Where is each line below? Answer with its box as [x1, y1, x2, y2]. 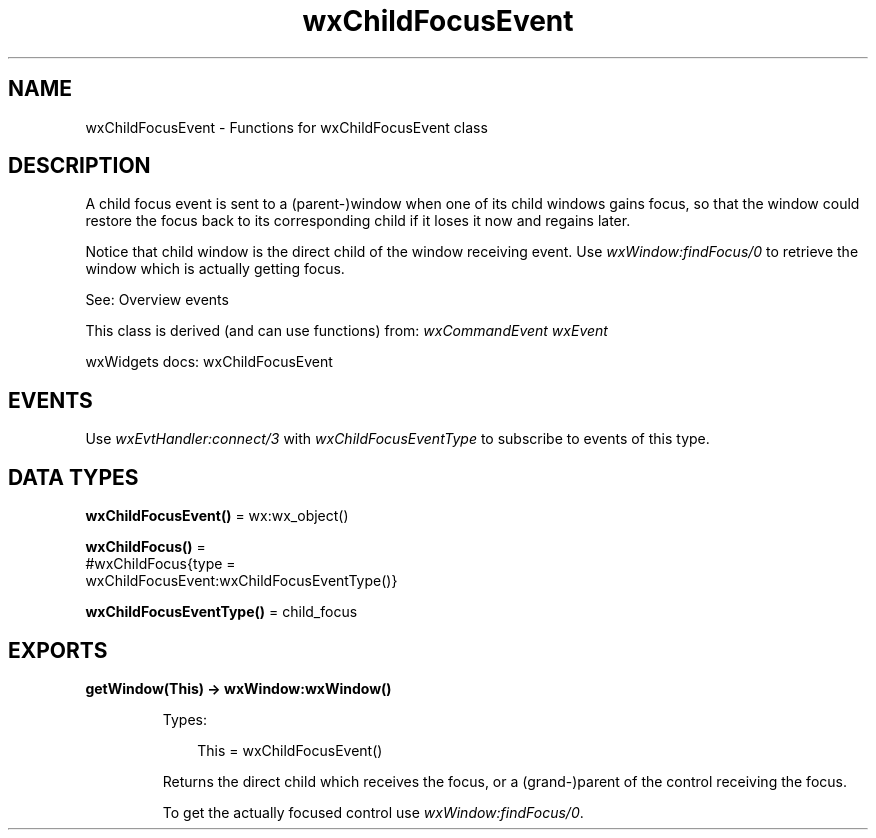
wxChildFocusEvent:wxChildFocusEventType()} [85, 572, 398, 590]
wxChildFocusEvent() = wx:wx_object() [85, 507, 349, 525]
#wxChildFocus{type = [85, 555, 236, 573]
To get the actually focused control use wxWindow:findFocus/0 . [162, 803, 584, 821]
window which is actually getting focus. [85, 260, 345, 278]
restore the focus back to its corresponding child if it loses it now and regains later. [85, 212, 631, 230]
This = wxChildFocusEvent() [197, 741, 383, 759]
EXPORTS [8, 637, 108, 663]
